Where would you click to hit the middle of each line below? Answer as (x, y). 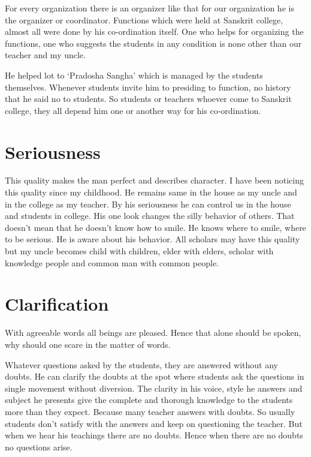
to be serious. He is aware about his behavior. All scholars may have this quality (153, 239)
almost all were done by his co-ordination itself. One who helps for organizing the (154, 31)
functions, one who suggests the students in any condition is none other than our (153, 43)
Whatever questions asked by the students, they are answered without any (141, 364)
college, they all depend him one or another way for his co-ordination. (133, 110)
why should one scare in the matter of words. (88, 344)
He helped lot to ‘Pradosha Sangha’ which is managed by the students (134, 75)
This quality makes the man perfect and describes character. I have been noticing (154, 180)
